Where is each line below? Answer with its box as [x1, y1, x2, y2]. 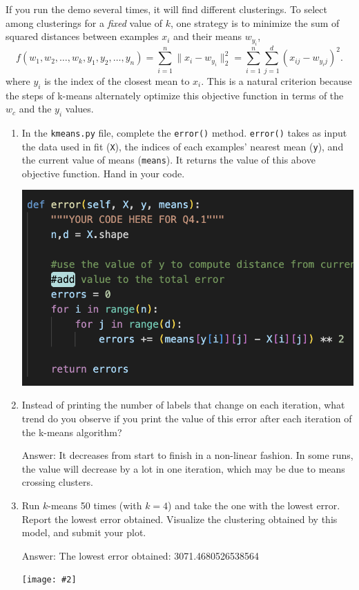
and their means [173, 29, 242, 43]
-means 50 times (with [48, 498, 142, 512]
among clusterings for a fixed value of [6, 15, 162, 30]
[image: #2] [21, 575, 77, 585]
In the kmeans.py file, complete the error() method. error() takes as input [21, 125, 347, 139]
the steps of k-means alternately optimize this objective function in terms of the [6, 88, 344, 102]
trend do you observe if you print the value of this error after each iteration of [21, 411, 352, 425]
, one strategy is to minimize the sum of [170, 15, 340, 30]
